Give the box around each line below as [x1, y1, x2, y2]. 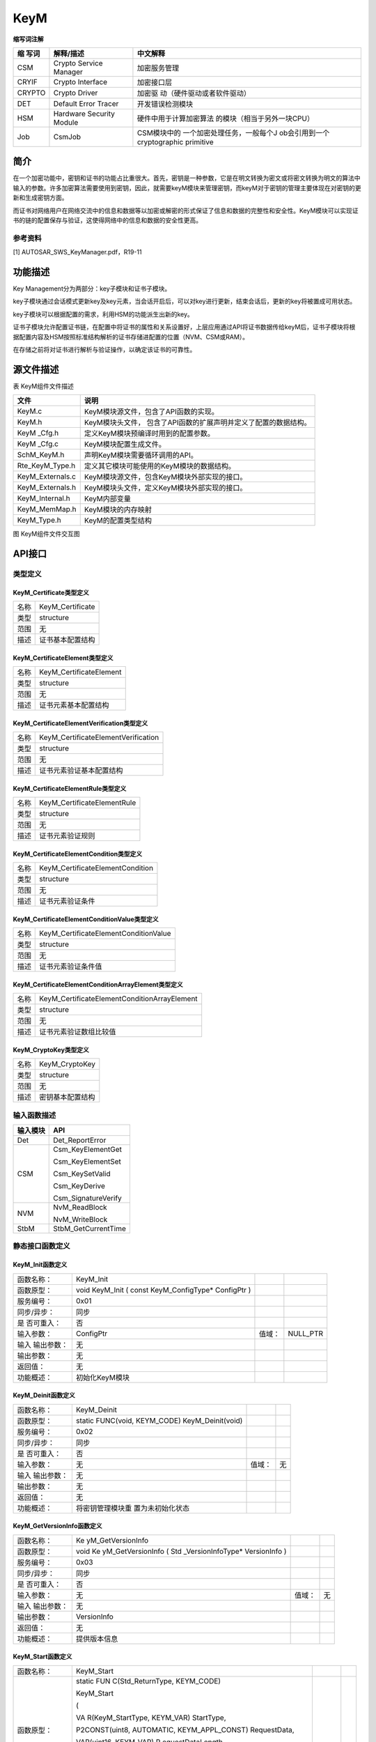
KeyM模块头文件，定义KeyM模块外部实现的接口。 [84, 483, 247, 493]
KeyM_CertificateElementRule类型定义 [13, 784, 127, 792]
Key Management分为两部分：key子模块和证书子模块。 [13, 284, 171, 293]
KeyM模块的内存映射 [84, 505, 152, 515]
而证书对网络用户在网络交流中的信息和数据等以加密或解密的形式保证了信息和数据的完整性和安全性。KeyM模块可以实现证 [13, 206, 359, 215]
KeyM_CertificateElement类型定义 [13, 654, 113, 662]
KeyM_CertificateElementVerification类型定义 [13, 718, 148, 727]
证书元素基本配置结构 [39, 700, 109, 710]
